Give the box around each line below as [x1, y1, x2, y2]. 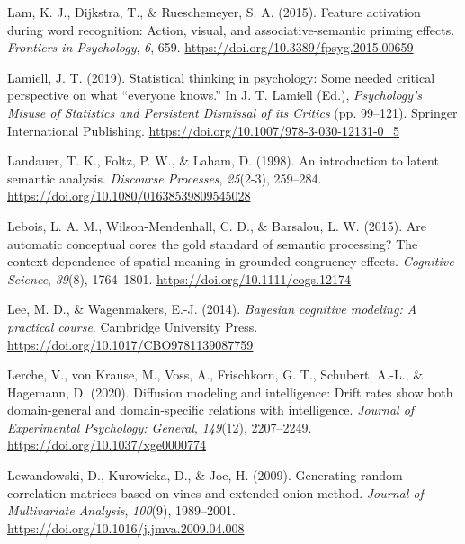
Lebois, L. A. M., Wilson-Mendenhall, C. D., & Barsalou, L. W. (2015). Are [7, 216, 427, 235]
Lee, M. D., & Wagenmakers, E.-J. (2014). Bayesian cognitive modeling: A [7, 299, 417, 318]
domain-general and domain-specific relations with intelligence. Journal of [7, 400, 415, 419]
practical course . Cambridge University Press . [7, 317, 258, 335]
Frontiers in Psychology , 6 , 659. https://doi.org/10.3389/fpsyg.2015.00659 [7, 38, 414, 57]
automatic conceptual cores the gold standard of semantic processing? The [7, 234, 418, 253]
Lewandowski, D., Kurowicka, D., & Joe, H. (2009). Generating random [7, 466, 403, 485]
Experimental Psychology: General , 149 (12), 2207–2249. [7, 417, 312, 436]
